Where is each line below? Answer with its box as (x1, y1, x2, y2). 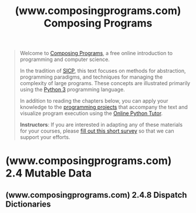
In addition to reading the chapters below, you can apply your (19, 97, 168, 104)
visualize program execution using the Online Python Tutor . (19, 110, 163, 117)
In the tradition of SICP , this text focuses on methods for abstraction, (19, 67, 186, 75)
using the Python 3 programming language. (19, 86, 126, 93)
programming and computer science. (19, 56, 110, 63)
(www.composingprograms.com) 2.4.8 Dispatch (5, 190, 187, 200)
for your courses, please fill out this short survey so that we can (19, 127, 174, 134)
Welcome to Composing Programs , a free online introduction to (19, 50, 173, 57)
